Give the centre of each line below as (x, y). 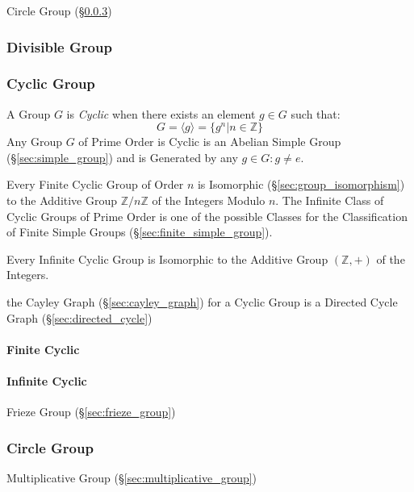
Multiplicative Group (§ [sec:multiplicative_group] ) (132, 477)
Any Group (34, 142)
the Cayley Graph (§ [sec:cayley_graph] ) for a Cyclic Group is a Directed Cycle (202, 302)
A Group (29, 113)
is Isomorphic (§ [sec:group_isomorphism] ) (301, 184)
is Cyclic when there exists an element (161, 113)
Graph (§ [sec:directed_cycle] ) (79, 317)
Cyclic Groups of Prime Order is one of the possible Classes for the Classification (207, 216)
